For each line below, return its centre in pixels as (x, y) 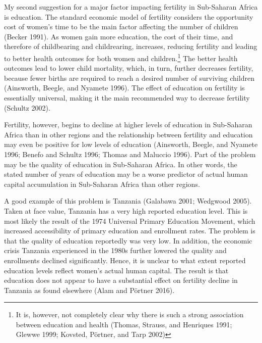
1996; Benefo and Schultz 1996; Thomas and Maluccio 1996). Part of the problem (130, 154)
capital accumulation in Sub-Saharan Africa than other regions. (102, 184)
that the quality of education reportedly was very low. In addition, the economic (128, 240)
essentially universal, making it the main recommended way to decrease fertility (127, 97)
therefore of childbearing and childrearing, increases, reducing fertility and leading (131, 46)
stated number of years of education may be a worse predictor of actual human (126, 174)
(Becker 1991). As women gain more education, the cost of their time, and (119, 36)
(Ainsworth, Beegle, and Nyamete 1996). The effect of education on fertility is (124, 88)
